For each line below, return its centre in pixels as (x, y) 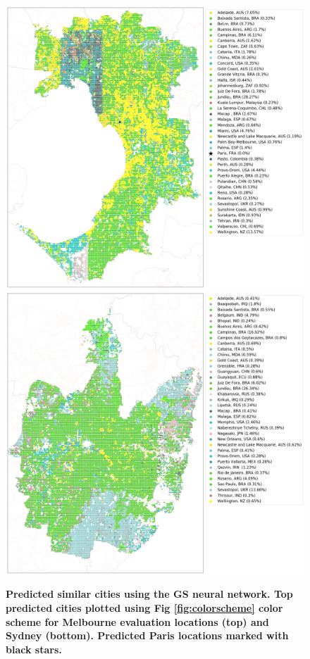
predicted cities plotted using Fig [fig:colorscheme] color (144, 608)
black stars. (34, 649)
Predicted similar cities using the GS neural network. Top (149, 594)
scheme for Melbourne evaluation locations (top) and (137, 621)
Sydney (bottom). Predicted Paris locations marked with (147, 635)
